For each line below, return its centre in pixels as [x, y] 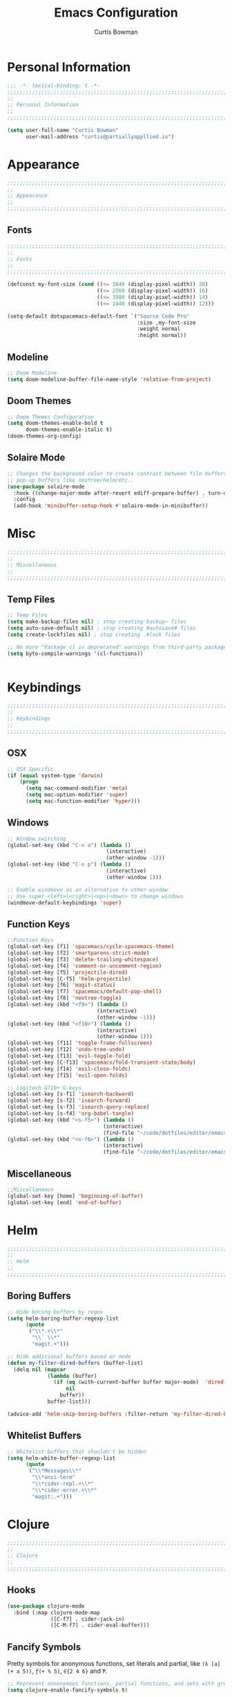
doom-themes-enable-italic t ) [69, 430]
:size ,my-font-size [166, 323]
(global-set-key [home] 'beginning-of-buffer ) [75, 1196]
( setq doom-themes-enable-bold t [55, 424]
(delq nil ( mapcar [40, 1369]
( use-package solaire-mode [46, 487]
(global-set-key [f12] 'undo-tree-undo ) [66, 1050]
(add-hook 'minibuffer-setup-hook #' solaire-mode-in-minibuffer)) [111, 506]
